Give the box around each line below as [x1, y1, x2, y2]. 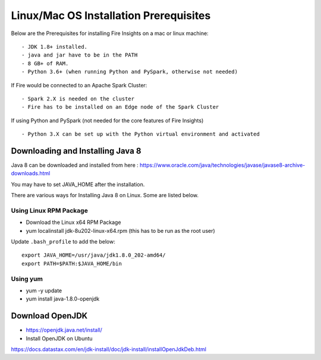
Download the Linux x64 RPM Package [26, 219, 121, 226]
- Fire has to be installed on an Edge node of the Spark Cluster [21, 104, 219, 110]
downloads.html [11, 170, 51, 177]
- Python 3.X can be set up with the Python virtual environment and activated [21, 131, 260, 138]
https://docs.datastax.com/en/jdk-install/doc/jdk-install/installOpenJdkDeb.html [11, 346, 206, 353]
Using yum [11, 274, 43, 283]
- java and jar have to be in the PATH [21, 52, 138, 59]
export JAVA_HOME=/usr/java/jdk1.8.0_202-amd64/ [21, 252, 166, 258]
